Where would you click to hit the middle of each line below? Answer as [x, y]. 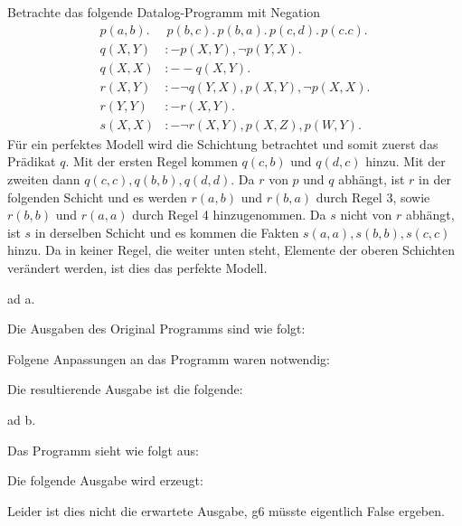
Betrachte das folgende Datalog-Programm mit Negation [164, 12]
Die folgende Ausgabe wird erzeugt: [105, 480]
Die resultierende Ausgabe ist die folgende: [125, 389]
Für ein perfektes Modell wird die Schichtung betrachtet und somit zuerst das [223, 143]
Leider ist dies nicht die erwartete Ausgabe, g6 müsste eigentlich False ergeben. [226, 510]
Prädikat [32, 161]
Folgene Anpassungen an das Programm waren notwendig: [169, 358]
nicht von [366, 215]
